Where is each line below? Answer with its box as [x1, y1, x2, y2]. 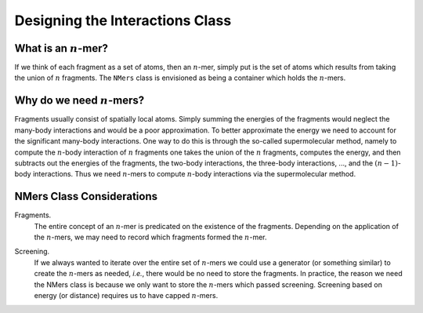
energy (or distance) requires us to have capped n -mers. [34, 290, 219, 300]
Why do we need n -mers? [14, 94, 145, 107]
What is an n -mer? [14, 42, 109, 55]
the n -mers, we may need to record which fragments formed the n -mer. [34, 232, 267, 242]
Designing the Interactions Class [14, 12, 232, 29]
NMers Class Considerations [14, 190, 158, 203]
